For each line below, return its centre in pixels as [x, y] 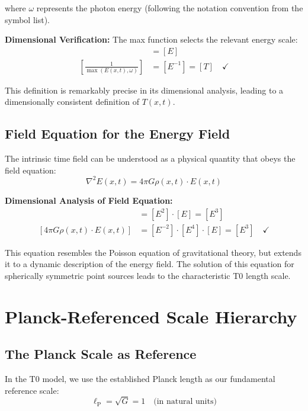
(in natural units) [185, 402]
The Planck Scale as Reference [101, 354]
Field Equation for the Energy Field [118, 134]
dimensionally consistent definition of [72, 102]
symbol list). [27, 19]
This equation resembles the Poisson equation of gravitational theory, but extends [153, 252]
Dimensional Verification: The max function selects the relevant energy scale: [151, 39]
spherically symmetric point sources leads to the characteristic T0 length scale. [148, 275]
